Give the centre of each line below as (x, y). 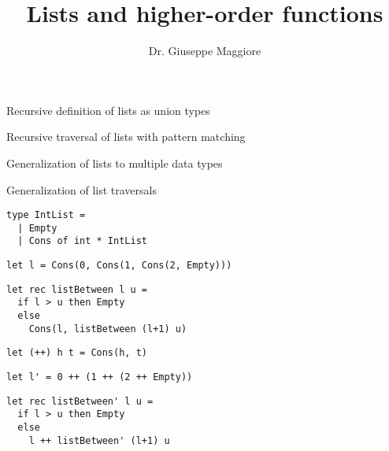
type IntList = (46, 215)
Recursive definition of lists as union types (108, 110)
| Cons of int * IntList (82, 241)
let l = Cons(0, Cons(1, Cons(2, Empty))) (119, 266)
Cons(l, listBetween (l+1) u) (108, 329)
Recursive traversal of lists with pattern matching (126, 137)
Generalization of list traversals (82, 189)
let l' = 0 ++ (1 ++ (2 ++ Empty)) (100, 377)
